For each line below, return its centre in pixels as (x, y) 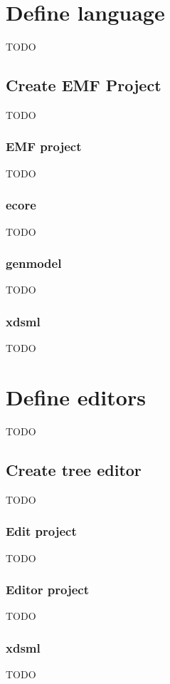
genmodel (34, 263)
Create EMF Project (84, 85)
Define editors (76, 397)
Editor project (47, 590)
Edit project (41, 531)
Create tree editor (74, 469)
